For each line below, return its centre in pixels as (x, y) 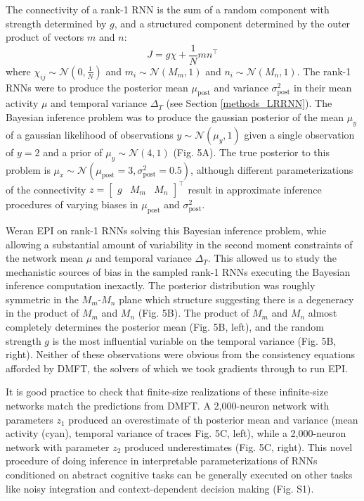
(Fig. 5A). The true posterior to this (251, 152)
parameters (30, 419)
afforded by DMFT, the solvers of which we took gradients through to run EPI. (177, 368)
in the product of (43, 313)
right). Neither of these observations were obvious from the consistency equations (180, 354)
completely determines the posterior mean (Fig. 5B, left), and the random (165, 327)
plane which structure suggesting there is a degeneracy (236, 299)
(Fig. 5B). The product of (194, 313)
